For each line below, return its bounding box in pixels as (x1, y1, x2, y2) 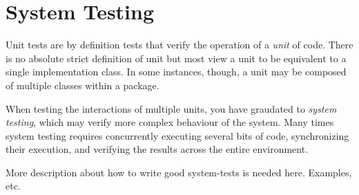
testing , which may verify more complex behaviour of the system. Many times (6, 115, 334, 129)
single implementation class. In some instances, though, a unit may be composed (6, 64, 347, 79)
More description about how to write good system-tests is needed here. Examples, (6, 165, 352, 179)
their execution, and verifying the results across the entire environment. (6, 142, 309, 156)
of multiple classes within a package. (6, 77, 159, 92)
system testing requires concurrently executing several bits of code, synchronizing (6, 128, 349, 142)
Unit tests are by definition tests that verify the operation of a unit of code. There (6, 37, 353, 52)
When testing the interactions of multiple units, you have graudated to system (6, 101, 337, 115)
